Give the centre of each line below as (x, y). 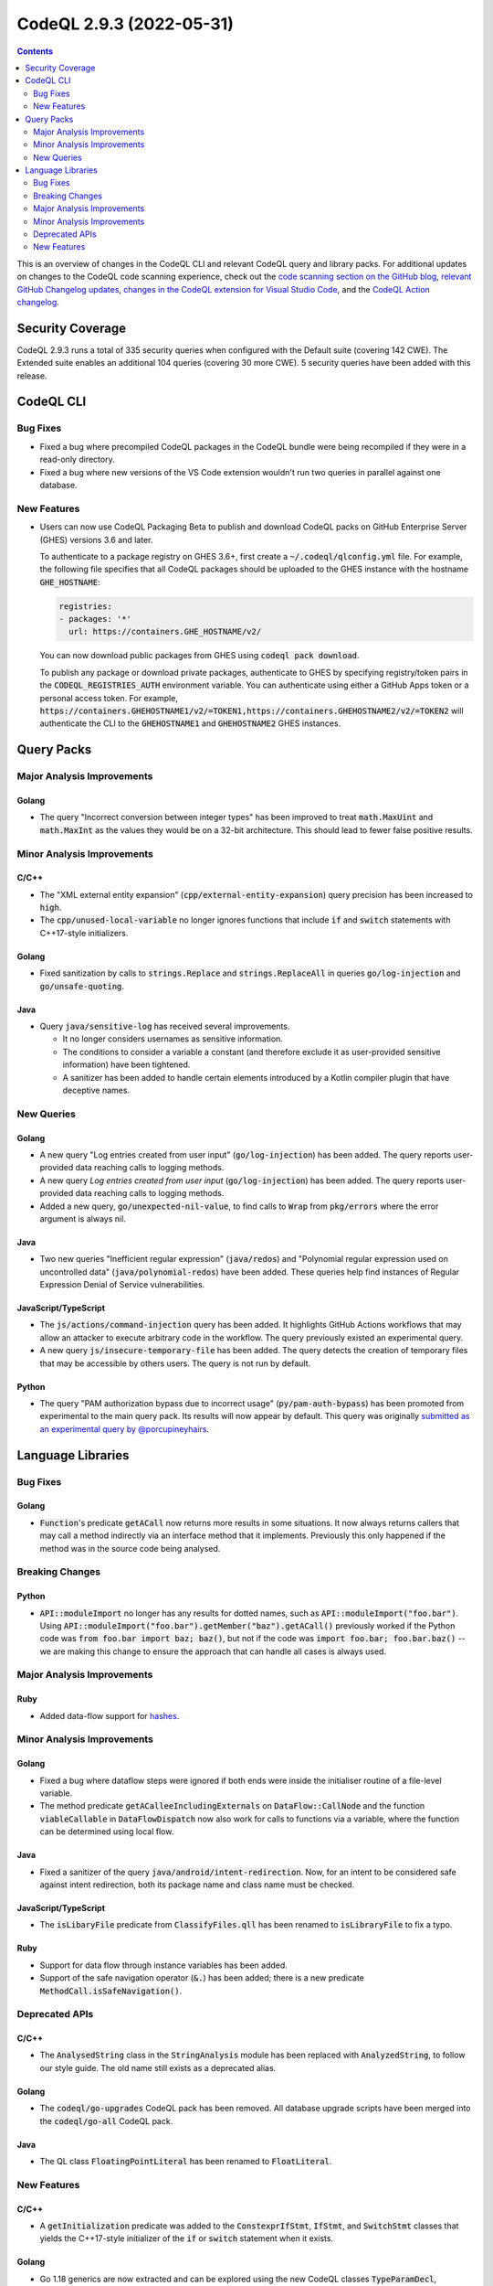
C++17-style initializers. (84, 933)
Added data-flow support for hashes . (110, 1715)
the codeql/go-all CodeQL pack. (106, 2120)
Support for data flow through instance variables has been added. (163, 1965)
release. (32, 376)
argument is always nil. (83, 1218)
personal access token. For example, (109, 698)
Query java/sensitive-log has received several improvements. (165, 1026)
